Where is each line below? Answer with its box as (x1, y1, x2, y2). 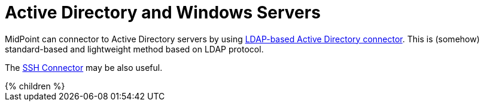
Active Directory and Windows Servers (5, 2, 321, 23)
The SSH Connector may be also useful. (5, 62, 163, 73)
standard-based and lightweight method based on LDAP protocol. (5, 43, 264, 54)
